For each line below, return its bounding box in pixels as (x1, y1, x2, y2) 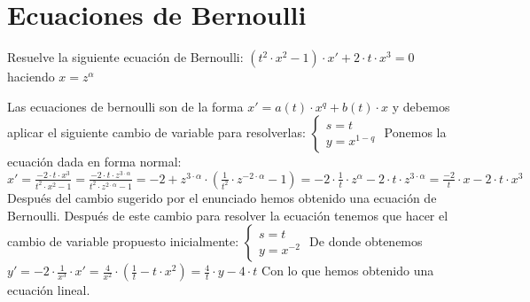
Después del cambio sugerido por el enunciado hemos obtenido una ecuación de (7, 188, 437, 206)
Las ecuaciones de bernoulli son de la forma (7, 97, 244, 115)
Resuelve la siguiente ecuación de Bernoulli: (7, 48, 244, 66)
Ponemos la (384, 123, 447, 142)
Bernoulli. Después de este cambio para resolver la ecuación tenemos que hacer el (7, 205, 448, 224)
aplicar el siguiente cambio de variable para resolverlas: (7, 123, 306, 142)
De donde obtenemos (309, 232, 423, 251)
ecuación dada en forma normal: (7, 152, 182, 171)
